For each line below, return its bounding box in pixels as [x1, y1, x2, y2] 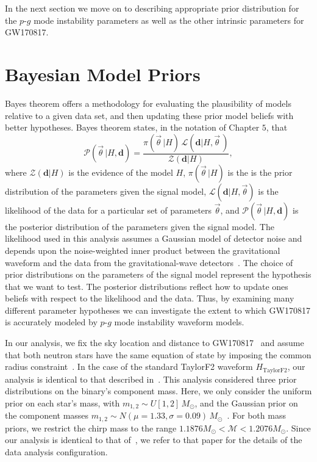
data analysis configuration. [5, 445, 108, 458]
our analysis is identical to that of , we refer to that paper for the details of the [5, 433, 302, 446]
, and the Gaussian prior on [194, 396, 298, 409]
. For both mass [227, 409, 286, 422]
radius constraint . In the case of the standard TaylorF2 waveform [5, 360, 253, 373]
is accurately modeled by [5, 316, 98, 328]
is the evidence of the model [68, 165, 173, 178]
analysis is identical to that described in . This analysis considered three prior [5, 372, 297, 385]
